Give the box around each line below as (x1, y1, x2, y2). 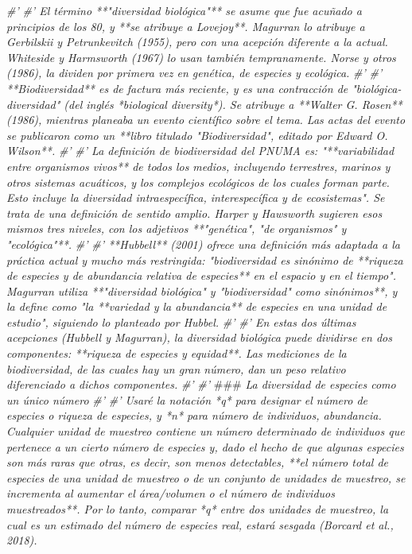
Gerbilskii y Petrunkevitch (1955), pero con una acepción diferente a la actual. (6, 33, 388, 50)
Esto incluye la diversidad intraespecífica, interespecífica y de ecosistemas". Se (6, 189, 385, 206)
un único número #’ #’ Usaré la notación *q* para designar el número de (6, 391, 368, 408)
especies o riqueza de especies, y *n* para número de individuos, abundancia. (6, 407, 382, 424)
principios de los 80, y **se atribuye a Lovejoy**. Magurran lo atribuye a (6, 17, 365, 34)
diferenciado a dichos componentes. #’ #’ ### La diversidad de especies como (6, 376, 396, 393)
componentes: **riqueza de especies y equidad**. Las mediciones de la (6, 345, 347, 362)
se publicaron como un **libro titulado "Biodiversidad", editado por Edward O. (6, 126, 388, 143)
